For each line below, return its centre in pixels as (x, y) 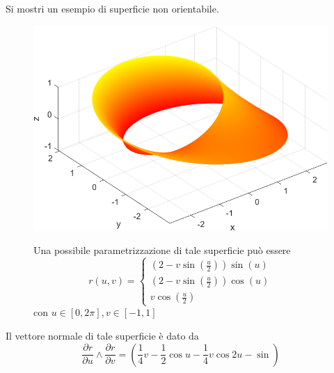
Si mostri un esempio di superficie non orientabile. (112, 8)
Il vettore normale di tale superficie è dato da (102, 335)
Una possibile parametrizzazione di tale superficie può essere (162, 250)
